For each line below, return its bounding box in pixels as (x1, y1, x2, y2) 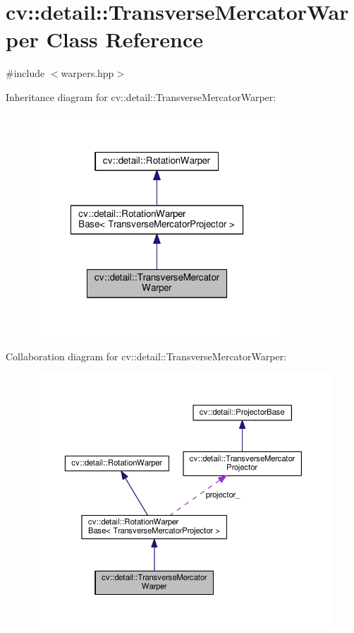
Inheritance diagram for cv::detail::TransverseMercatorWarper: (6, 89, 276, 104)
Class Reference (46, 25, 204, 54)
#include (6, 66, 45, 81)
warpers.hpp (61, 66, 114, 81)
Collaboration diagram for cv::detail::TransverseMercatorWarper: (6, 348, 287, 363)
